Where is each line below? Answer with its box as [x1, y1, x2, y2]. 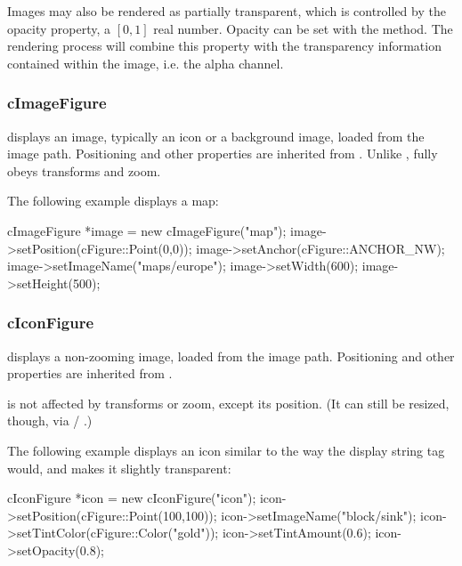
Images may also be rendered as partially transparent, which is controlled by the [7, 2, 446, 20]
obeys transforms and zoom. [7, 161, 161, 180]
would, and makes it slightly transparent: [7, 458, 231, 477]
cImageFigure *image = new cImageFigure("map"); [7, 221, 287, 239]
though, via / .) [7, 411, 93, 430]
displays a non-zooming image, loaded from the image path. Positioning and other [7, 346, 455, 365]
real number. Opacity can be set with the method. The [153, 19, 453, 37]
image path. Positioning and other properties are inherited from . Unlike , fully [7, 144, 438, 163]
